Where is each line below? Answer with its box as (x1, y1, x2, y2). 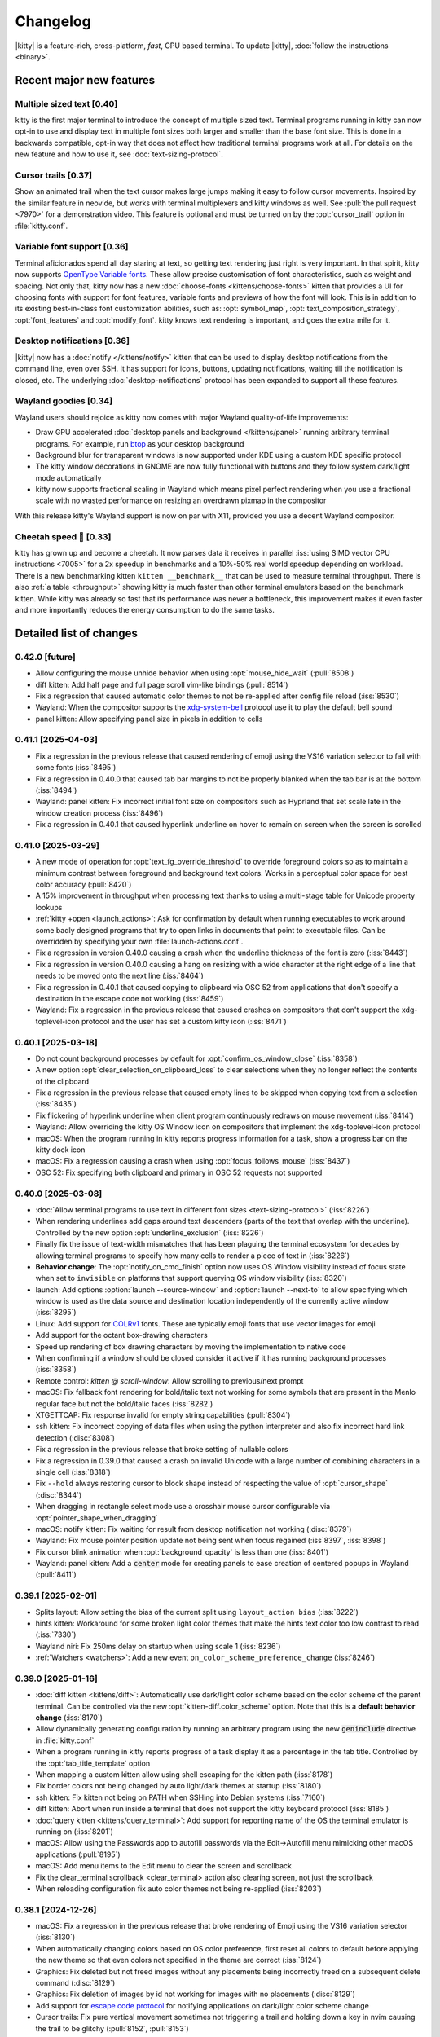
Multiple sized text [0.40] (15, 98, 118, 109)
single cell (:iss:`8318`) (35, 1467, 112, 1476)
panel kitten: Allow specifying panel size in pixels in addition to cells (35, 714, 263, 724)
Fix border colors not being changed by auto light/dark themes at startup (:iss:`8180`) (35, 1781, 322, 1791)
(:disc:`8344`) (35, 1489, 82, 1499)
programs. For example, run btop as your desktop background (35, 438, 244, 448)
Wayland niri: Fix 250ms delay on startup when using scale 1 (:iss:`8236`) (35, 1641, 281, 1651)
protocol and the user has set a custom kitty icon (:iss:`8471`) (81, 1016, 287, 1026)
